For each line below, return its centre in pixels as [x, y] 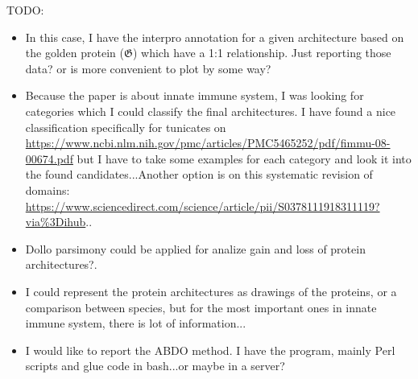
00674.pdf [49, 158]
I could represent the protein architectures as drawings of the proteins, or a [211, 291]
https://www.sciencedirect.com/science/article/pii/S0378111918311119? [203, 206]
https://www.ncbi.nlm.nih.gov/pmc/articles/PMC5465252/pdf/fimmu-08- [208, 143]
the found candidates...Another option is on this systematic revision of [199, 174]
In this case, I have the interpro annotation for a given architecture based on [215, 37]
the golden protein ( [74, 53]
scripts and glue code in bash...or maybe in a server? [155, 366]
